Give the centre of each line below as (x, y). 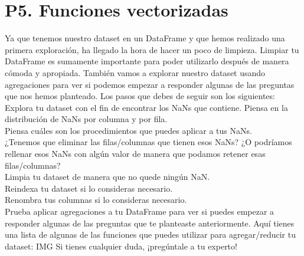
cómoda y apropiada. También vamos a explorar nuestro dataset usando (135, 72)
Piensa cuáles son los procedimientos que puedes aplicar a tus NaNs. (128, 130)
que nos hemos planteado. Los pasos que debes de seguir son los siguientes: (140, 96)
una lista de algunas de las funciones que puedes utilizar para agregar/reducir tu (150, 234)
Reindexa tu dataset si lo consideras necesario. (89, 188)
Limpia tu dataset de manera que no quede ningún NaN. (107, 177)
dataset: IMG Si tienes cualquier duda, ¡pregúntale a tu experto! (121, 246)
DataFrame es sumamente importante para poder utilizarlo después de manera (147, 61)
